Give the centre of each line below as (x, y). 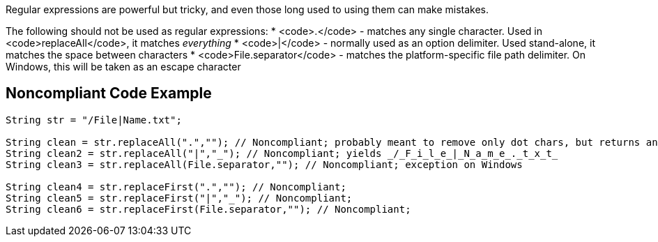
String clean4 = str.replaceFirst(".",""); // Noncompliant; (176, 187)
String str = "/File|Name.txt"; (94, 120)
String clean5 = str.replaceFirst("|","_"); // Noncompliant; (179, 198)
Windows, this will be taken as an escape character (123, 67)
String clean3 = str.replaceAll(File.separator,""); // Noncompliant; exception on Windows (264, 164)
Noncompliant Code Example (109, 93)
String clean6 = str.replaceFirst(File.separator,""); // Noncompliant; (208, 209)
